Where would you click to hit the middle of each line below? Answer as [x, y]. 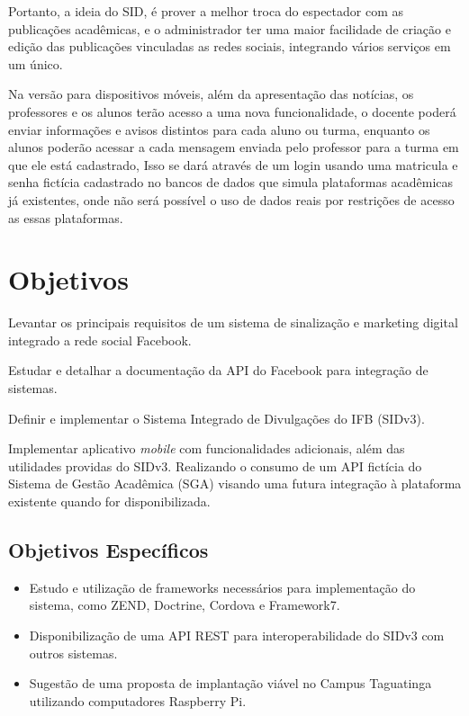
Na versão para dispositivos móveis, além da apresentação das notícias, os [211, 94]
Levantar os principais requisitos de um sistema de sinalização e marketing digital [233, 322]
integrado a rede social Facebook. [100, 340]
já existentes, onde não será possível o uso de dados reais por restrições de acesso [231, 199]
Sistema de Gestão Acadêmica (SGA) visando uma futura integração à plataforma [235, 483]
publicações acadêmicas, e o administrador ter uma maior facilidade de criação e [230, 28]
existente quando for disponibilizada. [109, 501]
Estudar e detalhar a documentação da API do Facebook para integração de [218, 370]
